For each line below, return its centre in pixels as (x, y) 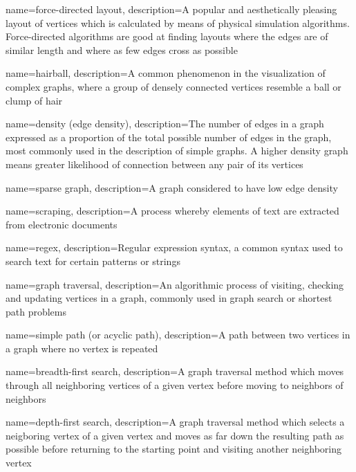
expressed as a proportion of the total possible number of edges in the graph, (169, 137)
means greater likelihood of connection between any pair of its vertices (154, 164)
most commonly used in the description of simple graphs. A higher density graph (177, 151)
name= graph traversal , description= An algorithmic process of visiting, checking (175, 284)
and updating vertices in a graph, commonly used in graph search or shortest (169, 298)
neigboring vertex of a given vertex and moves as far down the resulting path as (175, 435)
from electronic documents (62, 224)
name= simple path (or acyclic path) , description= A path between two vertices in (178, 335)
